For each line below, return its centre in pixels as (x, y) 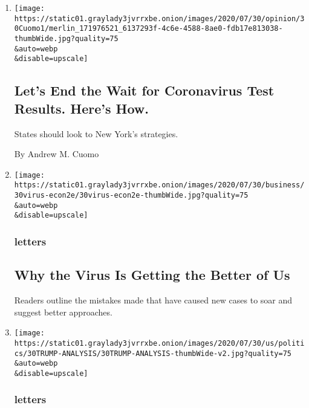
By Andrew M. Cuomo (57, 154)
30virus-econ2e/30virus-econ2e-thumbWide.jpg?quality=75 (131, 196)
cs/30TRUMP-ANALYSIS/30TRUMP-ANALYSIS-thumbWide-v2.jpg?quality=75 (153, 353)
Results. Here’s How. (82, 108)
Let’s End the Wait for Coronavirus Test (144, 90)
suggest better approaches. (63, 312)
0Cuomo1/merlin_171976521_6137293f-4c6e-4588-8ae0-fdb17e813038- (148, 29)
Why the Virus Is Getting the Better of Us (152, 275)
